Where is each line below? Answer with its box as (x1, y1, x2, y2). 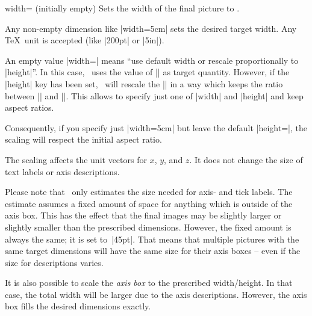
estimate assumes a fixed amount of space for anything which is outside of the (5, 197, 293, 209)
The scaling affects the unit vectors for (5, 153, 147, 166)
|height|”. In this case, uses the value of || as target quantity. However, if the (5, 66, 290, 78)
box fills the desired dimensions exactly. (5, 300, 151, 312)
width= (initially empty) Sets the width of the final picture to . (5, 2, 240, 14)
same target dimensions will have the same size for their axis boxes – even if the (5, 244, 301, 257)
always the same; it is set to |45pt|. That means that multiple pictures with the (5, 232, 299, 245)
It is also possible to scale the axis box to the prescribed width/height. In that (5, 276, 293, 289)
